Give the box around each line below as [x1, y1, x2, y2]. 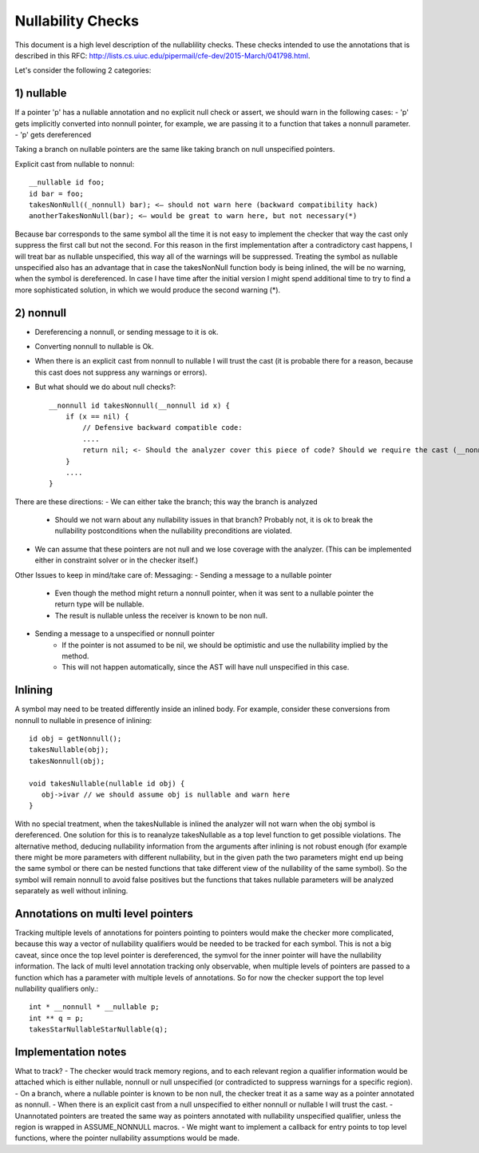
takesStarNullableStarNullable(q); [29, 1025, 168, 1034]
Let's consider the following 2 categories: [14, 66, 152, 75]
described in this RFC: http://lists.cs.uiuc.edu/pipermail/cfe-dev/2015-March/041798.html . [14, 50, 311, 60]
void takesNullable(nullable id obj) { [29, 779, 185, 788]
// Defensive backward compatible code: [82, 423, 243, 432]
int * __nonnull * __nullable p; [29, 1003, 160, 1012]
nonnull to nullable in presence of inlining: [14, 715, 152, 725]
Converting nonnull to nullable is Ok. [34, 342, 155, 351]
